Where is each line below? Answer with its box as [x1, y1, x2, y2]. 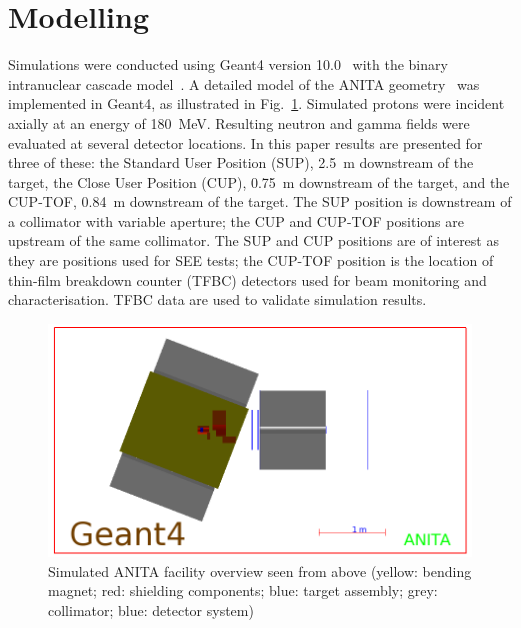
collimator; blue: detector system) [48, 599, 254, 620]
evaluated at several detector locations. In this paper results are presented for [8, 132, 483, 153]
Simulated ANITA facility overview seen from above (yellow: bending [48, 560, 472, 581]
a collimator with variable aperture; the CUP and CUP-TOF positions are [8, 210, 464, 231]
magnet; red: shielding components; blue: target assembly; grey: [48, 580, 438, 601]
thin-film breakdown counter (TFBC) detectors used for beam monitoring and [8, 269, 487, 290]
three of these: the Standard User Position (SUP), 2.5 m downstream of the [8, 152, 474, 173]
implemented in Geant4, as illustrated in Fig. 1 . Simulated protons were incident [8, 93, 505, 114]
